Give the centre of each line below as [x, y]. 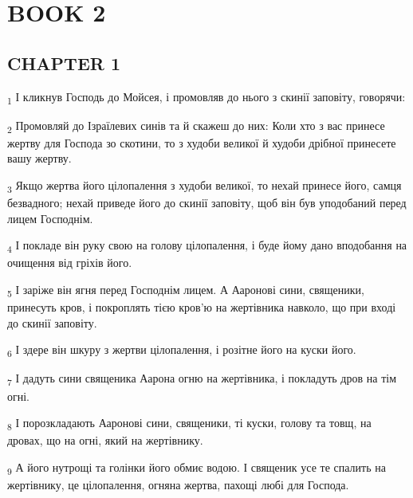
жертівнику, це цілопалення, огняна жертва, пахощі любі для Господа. [178, 485]
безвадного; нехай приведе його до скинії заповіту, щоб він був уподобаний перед [207, 203]
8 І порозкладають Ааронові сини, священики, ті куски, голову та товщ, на [189, 423]
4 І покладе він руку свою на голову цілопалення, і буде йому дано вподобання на [207, 246]
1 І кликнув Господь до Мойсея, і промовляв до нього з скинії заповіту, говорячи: [206, 97]
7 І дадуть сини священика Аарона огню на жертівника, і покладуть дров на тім [202, 379]
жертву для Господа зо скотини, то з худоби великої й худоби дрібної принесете [202, 142]
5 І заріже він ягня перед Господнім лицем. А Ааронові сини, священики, [186, 290]
